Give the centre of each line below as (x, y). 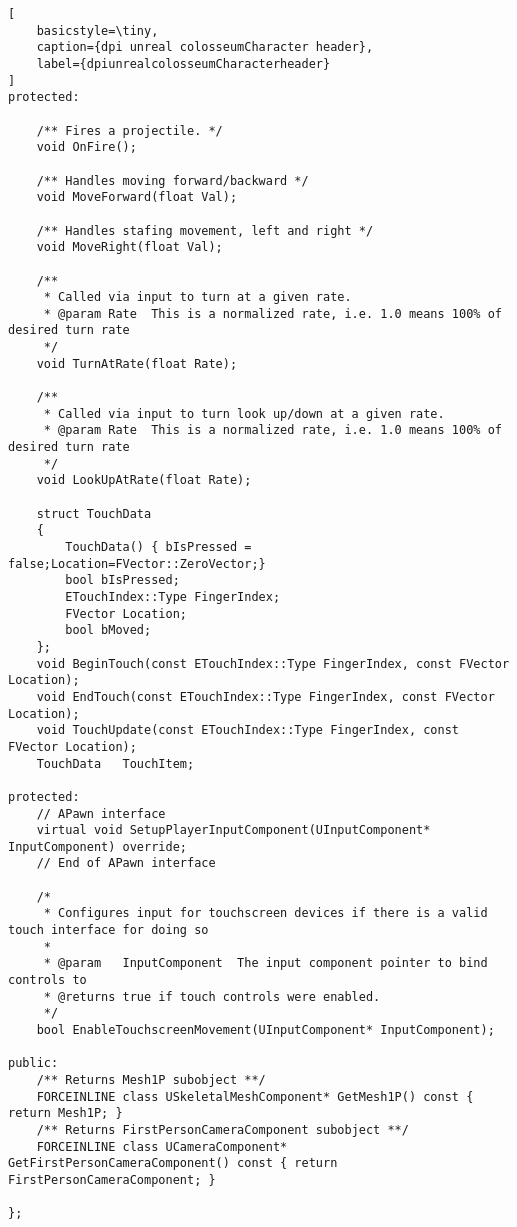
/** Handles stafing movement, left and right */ (205, 230)
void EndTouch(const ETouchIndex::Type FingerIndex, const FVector (265, 696)
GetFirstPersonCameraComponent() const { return (173, 1163)
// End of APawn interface (126, 863)
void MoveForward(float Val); (137, 197)
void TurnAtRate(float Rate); (137, 363)
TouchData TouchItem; (115, 763)
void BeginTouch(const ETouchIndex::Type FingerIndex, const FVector (273, 663)
